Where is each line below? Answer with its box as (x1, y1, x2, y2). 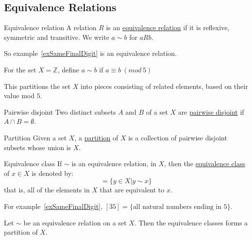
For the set (4, 64, 36, 74)
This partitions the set (4, 81, 71, 91)
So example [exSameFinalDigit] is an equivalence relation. (4, 48, 177, 58)
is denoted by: (32, 168, 73, 178)
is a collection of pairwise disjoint (128, 132, 227, 142)
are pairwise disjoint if (178, 106, 244, 117)
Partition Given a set (4, 132, 67, 142)
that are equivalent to (100, 185, 165, 195)
